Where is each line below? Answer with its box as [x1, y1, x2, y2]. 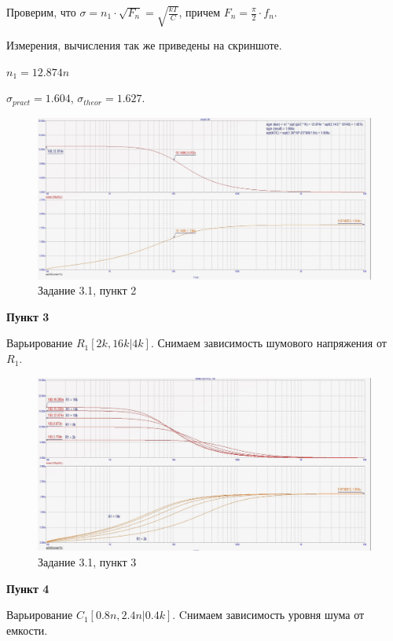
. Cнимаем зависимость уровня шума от [172, 606, 365, 623]
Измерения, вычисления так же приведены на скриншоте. [6, 37, 282, 53]
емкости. [6, 621, 48, 638]
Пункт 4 [6, 580, 50, 596]
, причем [178, 4, 221, 20]
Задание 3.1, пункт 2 [38, 282, 137, 299]
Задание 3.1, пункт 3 [38, 553, 137, 570]
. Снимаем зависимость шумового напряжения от [150, 335, 387, 351]
